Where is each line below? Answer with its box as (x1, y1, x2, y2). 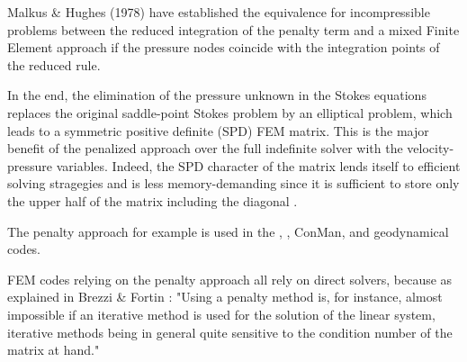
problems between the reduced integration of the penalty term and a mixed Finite (7, 20, 460, 39)
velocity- (407, 139, 454, 158)
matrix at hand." (7, 340, 100, 359)
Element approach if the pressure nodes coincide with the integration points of (7, 38, 440, 57)
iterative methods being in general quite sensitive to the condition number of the (7, 322, 453, 341)
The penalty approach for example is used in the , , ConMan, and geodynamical (7, 222, 449, 240)
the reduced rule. (7, 55, 101, 74)
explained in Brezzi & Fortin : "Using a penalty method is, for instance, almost (7, 287, 443, 306)
